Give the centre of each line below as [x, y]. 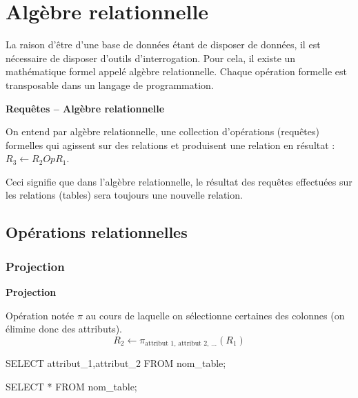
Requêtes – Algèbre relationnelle [85, 108]
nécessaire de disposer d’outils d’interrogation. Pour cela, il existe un [151, 58]
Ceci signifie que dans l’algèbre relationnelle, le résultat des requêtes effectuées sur [179, 181]
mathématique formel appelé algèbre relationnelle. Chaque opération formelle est [176, 71]
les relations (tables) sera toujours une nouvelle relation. [124, 195]
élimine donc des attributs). [64, 329]
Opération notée [40, 315]
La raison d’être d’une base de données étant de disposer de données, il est [163, 44]
